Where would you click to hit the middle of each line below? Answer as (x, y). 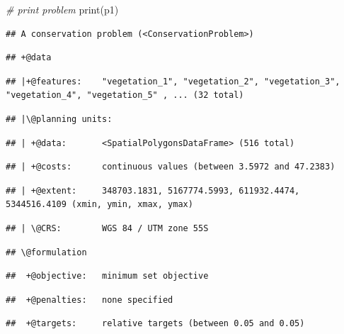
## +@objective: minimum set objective (107, 276)
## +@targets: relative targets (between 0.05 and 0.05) (155, 324)
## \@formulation (46, 252)
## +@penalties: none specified (90, 300)
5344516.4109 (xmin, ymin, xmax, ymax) (99, 205)
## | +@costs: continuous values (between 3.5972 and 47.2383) (171, 167)
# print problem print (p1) (62, 9)
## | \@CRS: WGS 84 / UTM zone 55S (107, 228)
